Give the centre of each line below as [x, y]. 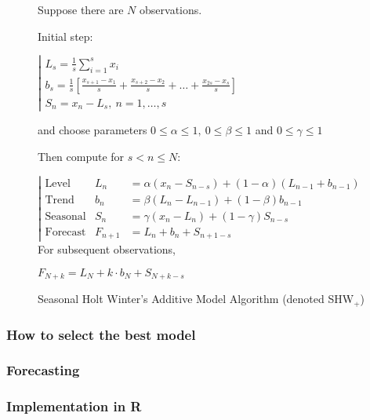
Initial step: [65, 36]
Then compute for [81, 156]
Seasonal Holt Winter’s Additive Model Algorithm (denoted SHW [196, 299]
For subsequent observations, [107, 249]
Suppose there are [81, 9]
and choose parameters [92, 130]
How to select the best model [101, 334]
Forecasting [43, 370]
